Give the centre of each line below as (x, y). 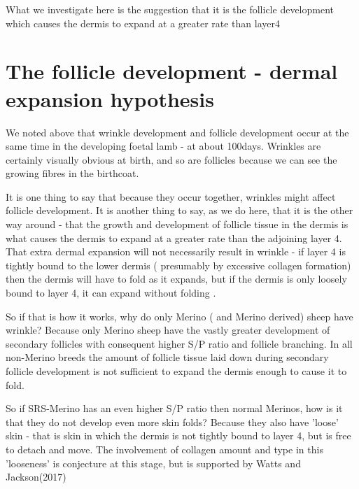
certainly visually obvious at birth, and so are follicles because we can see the (171, 159)
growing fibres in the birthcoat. (72, 173)
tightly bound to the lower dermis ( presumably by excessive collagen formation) (178, 265)
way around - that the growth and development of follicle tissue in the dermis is (177, 224)
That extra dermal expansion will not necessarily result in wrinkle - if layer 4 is (176, 251)
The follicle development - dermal (172, 71)
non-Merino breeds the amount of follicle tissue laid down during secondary (167, 357)
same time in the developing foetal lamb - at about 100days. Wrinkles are (163, 146)
